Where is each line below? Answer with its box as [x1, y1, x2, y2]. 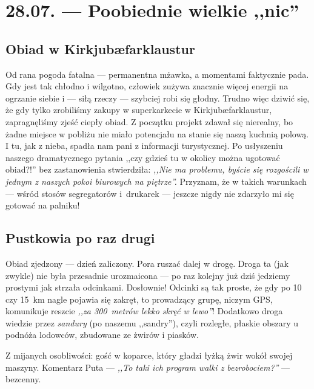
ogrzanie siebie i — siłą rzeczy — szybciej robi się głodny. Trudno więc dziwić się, [5, 91, 310, 104]
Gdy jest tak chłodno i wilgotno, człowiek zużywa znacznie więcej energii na [5, 80, 289, 92]
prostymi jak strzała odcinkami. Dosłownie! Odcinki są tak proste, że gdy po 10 [5, 281, 302, 294]
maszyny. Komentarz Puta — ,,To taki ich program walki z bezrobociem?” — [5, 360, 290, 373]
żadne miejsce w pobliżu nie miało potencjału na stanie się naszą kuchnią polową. [5, 127, 309, 140]
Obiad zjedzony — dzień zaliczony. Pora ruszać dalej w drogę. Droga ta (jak [5, 256, 289, 269]
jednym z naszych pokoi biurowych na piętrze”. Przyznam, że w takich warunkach [5, 174, 307, 187]
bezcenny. [5, 373, 41, 385]
